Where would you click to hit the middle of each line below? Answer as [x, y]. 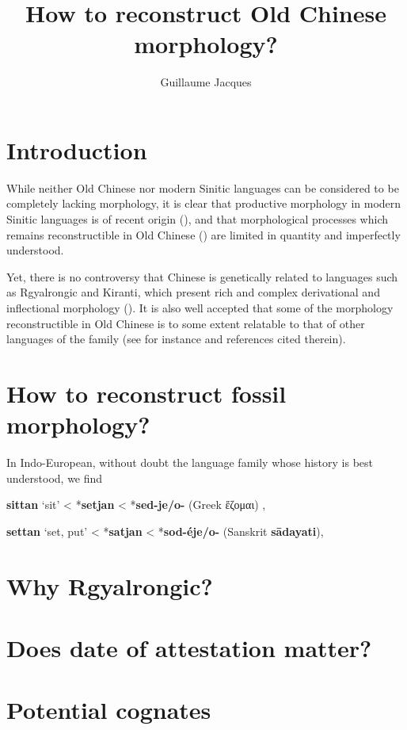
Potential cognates [109, 710]
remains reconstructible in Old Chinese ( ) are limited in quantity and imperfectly [203, 234]
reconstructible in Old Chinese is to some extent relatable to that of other [186, 323]
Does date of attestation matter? [189, 648]
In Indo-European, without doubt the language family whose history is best [190, 462]
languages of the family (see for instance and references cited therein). [176, 339]
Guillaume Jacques [206, 82]
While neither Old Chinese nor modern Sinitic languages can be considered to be [203, 187]
